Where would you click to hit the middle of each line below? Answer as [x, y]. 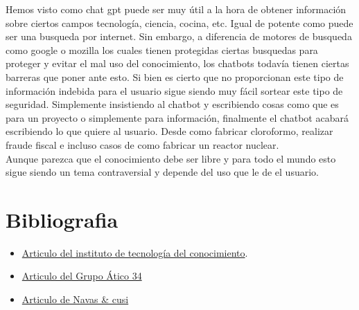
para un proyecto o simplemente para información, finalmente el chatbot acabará [177, 117]
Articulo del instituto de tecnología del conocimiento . [135, 252]
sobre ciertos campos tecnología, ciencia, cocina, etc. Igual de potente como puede [179, 22]
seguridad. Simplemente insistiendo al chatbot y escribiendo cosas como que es [172, 104]
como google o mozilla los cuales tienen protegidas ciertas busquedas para [162, 49]
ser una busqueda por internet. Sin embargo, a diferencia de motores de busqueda [179, 36]
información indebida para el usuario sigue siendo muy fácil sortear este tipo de [174, 90]
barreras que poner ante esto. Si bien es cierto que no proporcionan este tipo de [175, 76]
